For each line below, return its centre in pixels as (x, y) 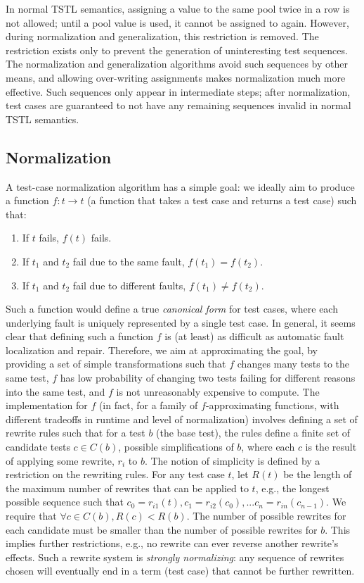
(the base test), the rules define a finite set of (253, 433)
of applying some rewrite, (60, 460)
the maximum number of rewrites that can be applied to (127, 488)
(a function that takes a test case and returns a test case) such (222, 200)
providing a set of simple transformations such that (116, 364)
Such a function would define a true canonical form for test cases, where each (172, 309)
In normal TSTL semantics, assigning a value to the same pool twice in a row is (178, 8)
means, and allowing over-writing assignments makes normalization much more (176, 77)
